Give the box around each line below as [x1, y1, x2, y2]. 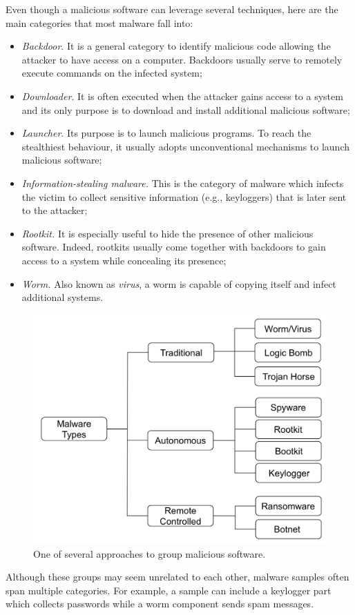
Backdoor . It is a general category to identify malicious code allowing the [21, 39, 331, 53]
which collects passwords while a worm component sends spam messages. [6, 596, 314, 611]
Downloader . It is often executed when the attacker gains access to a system [21, 88, 343, 103]
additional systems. [21, 290, 104, 304]
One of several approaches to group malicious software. [33, 546, 266, 560]
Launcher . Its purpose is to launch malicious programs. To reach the [21, 126, 311, 140]
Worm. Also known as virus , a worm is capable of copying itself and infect [21, 276, 336, 291]
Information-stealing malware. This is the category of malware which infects [21, 175, 344, 190]
